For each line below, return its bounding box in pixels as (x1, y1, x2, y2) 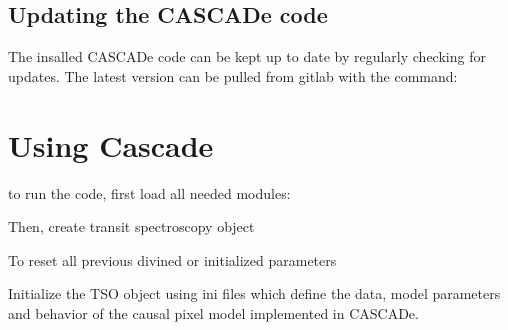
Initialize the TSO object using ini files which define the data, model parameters (8, 283, 501, 304)
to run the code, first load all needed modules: (8, 182, 291, 203)
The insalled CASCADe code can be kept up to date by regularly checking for (8, 46, 486, 67)
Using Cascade (8, 124, 214, 165)
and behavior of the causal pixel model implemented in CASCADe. (8, 302, 419, 323)
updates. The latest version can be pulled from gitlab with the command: (8, 65, 458, 86)
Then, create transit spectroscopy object (8, 216, 255, 237)
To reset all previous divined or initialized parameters (8, 249, 337, 270)
